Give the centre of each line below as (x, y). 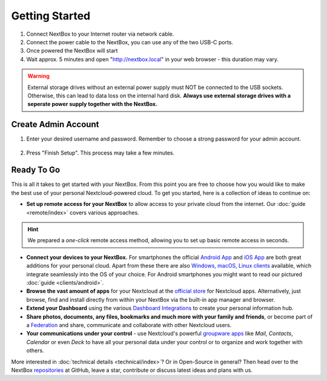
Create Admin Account (55, 124)
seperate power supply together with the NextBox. (92, 104)
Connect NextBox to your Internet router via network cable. (100, 34)
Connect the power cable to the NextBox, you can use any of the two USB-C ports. (130, 42)
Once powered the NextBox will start (72, 51)
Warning (38, 76)
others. (35, 351)
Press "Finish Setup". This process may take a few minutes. (101, 153)
